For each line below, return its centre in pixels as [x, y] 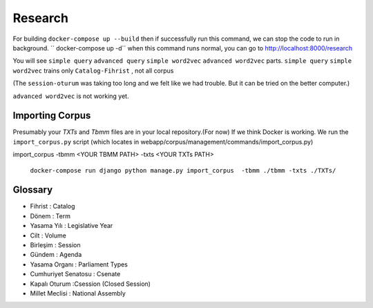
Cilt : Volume [48, 235]
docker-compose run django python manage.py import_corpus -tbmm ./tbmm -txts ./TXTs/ [183, 170]
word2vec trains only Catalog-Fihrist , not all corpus [93, 70]
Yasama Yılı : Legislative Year [71, 226]
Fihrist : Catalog [52, 206]
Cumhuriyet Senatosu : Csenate [75, 274]
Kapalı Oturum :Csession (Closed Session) [90, 284]
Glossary [33, 190]
